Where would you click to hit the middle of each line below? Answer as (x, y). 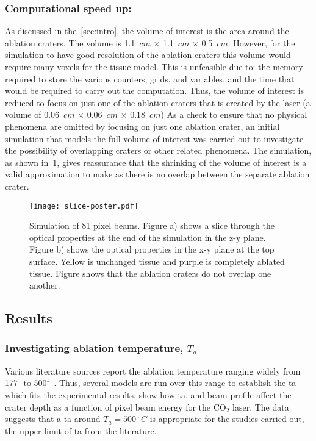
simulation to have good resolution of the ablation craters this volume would (148, 55)
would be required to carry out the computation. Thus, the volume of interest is (155, 91)
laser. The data (261, 407)
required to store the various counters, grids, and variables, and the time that (150, 78)
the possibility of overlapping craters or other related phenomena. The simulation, (158, 150)
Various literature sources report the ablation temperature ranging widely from (153, 371)
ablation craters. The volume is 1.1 (70, 42)
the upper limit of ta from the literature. (81, 430)
